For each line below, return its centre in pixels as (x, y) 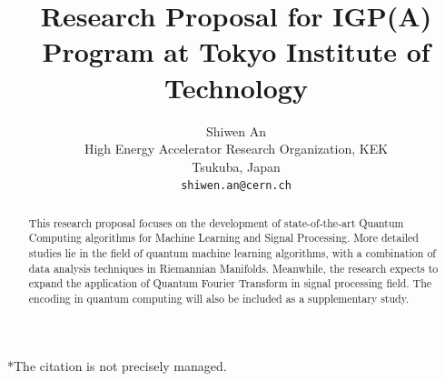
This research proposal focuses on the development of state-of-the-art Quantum (216, 222)
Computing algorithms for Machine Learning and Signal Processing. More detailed (223, 238)
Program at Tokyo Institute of (236, 51)
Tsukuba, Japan (236, 166)
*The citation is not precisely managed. (117, 365)
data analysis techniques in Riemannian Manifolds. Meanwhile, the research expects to (233, 268)
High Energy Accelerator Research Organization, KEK (236, 149)
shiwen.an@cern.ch (236, 186)
